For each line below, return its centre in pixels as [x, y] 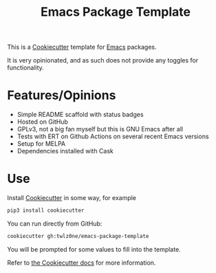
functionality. [26, 68]
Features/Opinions [62, 95]
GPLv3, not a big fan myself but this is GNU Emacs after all [100, 129]
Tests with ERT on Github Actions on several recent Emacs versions [113, 136]
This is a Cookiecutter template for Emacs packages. [82, 47]
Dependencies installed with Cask [65, 151]
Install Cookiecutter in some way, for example [72, 198]
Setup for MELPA [41, 144]
